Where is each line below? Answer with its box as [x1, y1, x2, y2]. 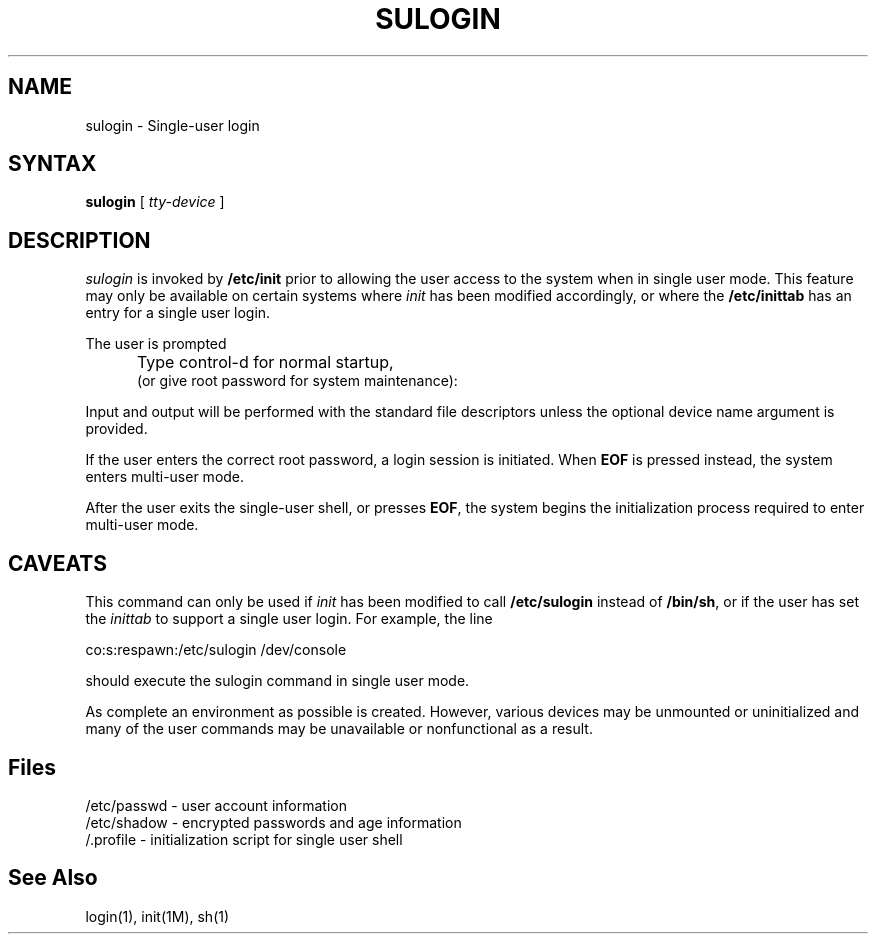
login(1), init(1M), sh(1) [85, 907, 230, 925]
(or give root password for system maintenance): [137, 372, 458, 390]
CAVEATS [8, 550, 107, 576]
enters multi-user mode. [85, 468, 245, 486]
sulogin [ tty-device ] [85, 193, 225, 211]
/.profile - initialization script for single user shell [85, 830, 403, 848]
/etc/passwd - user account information [85, 796, 347, 814]
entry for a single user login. [85, 304, 271, 322]
